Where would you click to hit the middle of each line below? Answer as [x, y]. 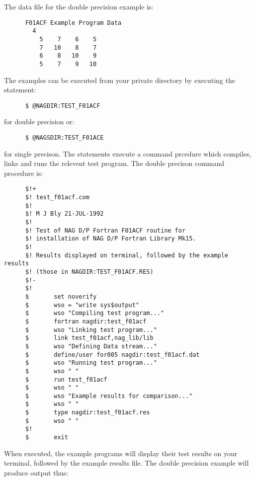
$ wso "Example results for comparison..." [109, 396]
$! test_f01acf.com [57, 198]
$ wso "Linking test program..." [91, 330]
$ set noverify [61, 296]
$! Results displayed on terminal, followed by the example [127, 255]
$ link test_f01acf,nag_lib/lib [89, 338]
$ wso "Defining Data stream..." [91, 346]
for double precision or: [39, 121]
